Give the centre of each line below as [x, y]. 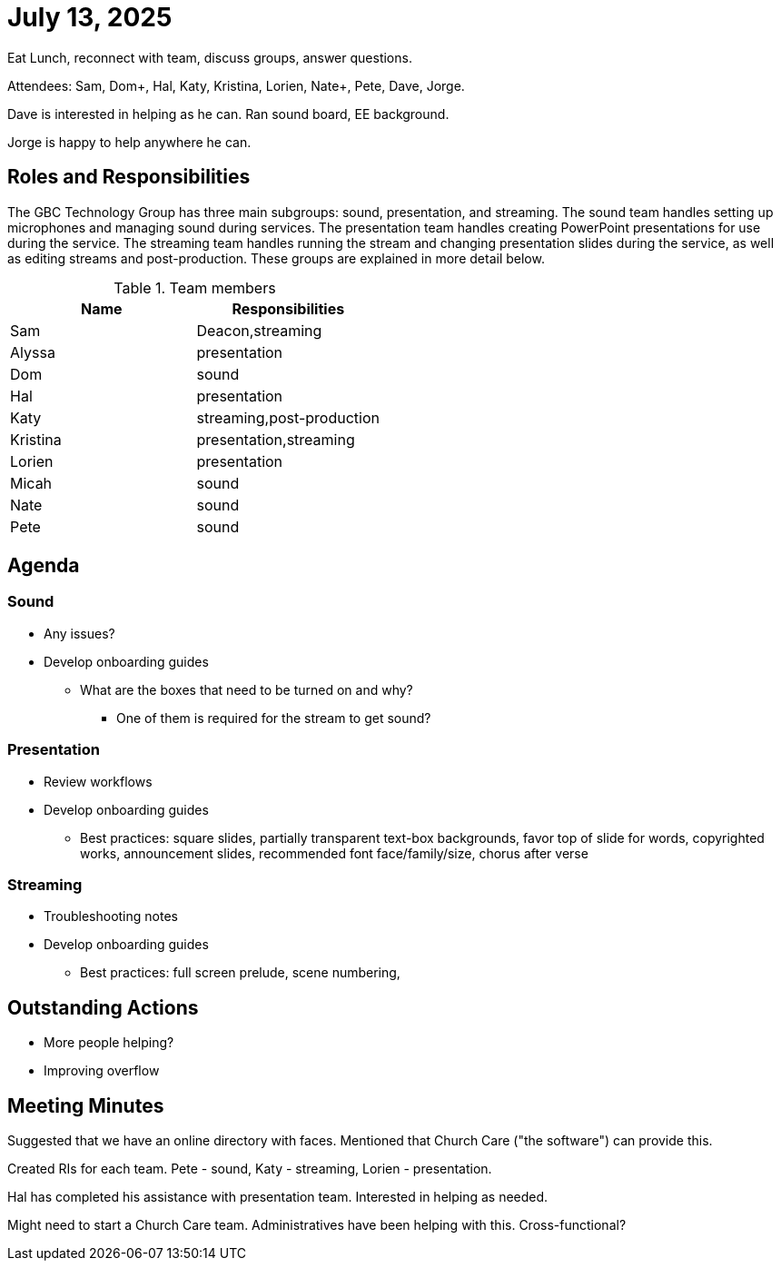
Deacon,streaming [259, 330]
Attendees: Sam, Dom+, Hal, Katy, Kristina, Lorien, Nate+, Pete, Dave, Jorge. [236, 85]
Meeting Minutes [86, 1105]
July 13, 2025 [90, 17]
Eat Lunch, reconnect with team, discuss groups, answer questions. [210, 57]
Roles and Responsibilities [129, 177]
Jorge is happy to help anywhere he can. [129, 142]
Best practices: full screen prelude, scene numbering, [240, 973]
